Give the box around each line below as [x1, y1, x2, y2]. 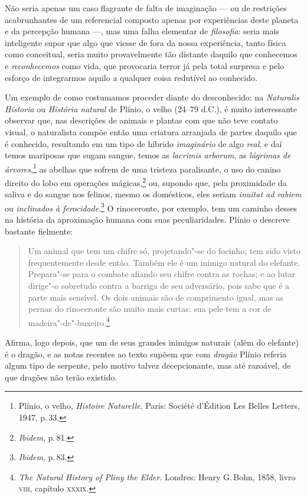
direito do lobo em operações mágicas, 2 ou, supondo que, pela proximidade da [5, 174, 287, 188]
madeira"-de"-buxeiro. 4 [28, 314, 110, 328]
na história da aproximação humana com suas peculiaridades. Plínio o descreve [5, 213, 290, 226]
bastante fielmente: [5, 224, 73, 237]
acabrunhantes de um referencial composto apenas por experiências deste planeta [5, 13, 299, 25]
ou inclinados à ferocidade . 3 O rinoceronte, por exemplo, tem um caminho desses [5, 200, 298, 214]
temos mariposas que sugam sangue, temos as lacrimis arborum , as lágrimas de [5, 149, 291, 161]
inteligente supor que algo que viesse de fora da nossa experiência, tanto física [5, 36, 286, 48]
